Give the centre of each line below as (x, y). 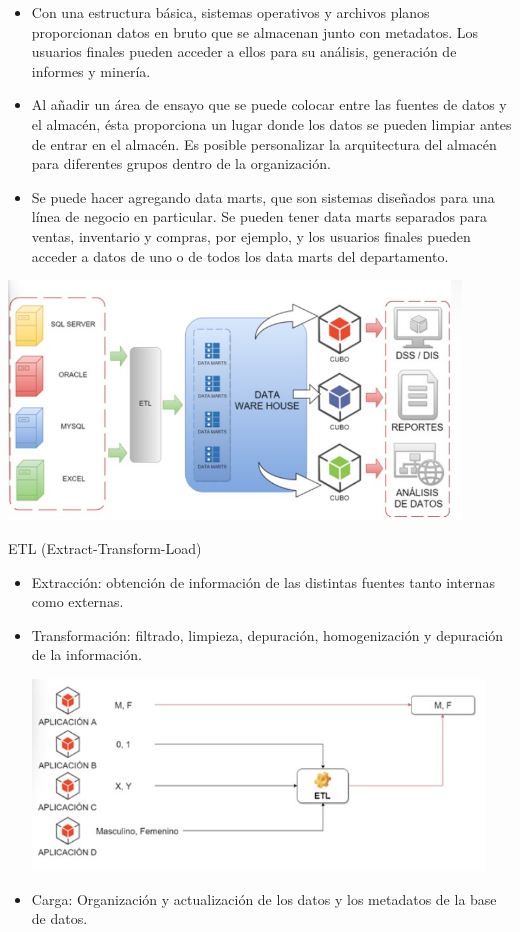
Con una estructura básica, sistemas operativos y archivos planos (230, 12)
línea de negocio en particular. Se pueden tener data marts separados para (259, 216)
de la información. (86, 654)
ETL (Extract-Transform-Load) (105, 548)
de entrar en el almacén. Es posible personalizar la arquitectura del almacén (264, 143)
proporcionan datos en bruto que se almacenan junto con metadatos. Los (255, 31)
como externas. (77, 601)
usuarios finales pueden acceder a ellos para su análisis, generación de (244, 51)
